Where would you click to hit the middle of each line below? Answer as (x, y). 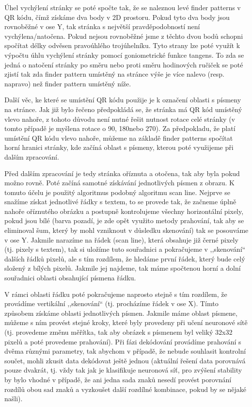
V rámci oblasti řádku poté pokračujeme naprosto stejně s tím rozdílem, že (116, 294)
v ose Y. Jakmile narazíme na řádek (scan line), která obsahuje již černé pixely (121, 239)
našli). (14, 399)
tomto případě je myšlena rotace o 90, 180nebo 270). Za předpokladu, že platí (120, 128)
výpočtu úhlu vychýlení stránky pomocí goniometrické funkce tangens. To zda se (124, 55)
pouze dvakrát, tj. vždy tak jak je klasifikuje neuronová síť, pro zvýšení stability (123, 370)
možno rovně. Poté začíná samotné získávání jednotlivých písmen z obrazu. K (119, 183)
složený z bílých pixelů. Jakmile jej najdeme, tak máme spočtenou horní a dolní (123, 268)
